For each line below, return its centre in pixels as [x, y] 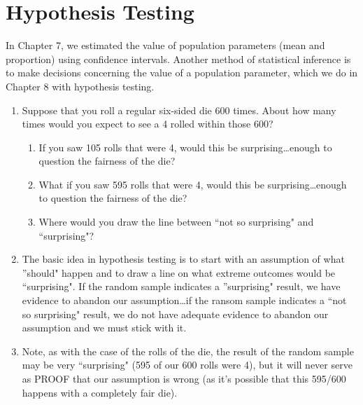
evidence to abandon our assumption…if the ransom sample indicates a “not [184, 300]
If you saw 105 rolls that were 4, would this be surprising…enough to [185, 147]
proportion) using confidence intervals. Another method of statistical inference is [178, 59]
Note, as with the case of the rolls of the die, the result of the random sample [188, 351]
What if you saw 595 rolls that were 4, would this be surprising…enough [193, 184]
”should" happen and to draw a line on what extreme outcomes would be [179, 272]
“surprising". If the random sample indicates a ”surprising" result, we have [181, 286]
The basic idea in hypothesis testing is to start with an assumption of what [183, 259]
